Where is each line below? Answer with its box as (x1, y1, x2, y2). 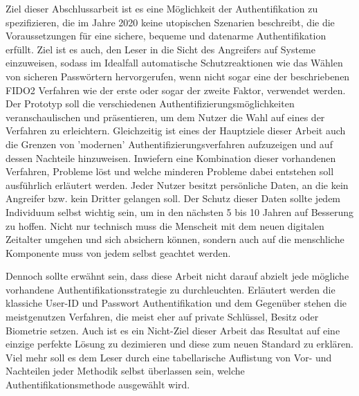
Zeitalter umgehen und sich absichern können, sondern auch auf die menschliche (6, 232, 344, 246)
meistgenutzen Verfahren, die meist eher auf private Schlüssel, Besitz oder (6, 309, 319, 324)
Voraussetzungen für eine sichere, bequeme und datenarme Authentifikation (6, 28, 326, 43)
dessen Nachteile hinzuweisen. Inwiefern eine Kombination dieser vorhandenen (6, 150, 336, 165)
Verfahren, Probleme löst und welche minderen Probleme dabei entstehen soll (6, 164, 334, 179)
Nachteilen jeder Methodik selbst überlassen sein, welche (6, 363, 245, 378)
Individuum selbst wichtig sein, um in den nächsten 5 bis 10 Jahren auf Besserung (6, 204, 354, 219)
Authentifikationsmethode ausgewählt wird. (6, 377, 190, 392)
